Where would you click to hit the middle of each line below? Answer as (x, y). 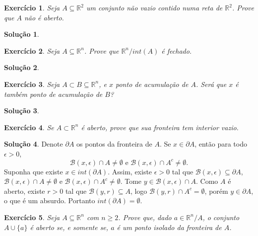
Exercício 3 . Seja (32, 84)
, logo (139, 191)
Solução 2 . (22, 67)
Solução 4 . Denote (33, 144)
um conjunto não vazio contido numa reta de (154, 7)
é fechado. (177, 50)
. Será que (211, 84)
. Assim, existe (130, 171)
